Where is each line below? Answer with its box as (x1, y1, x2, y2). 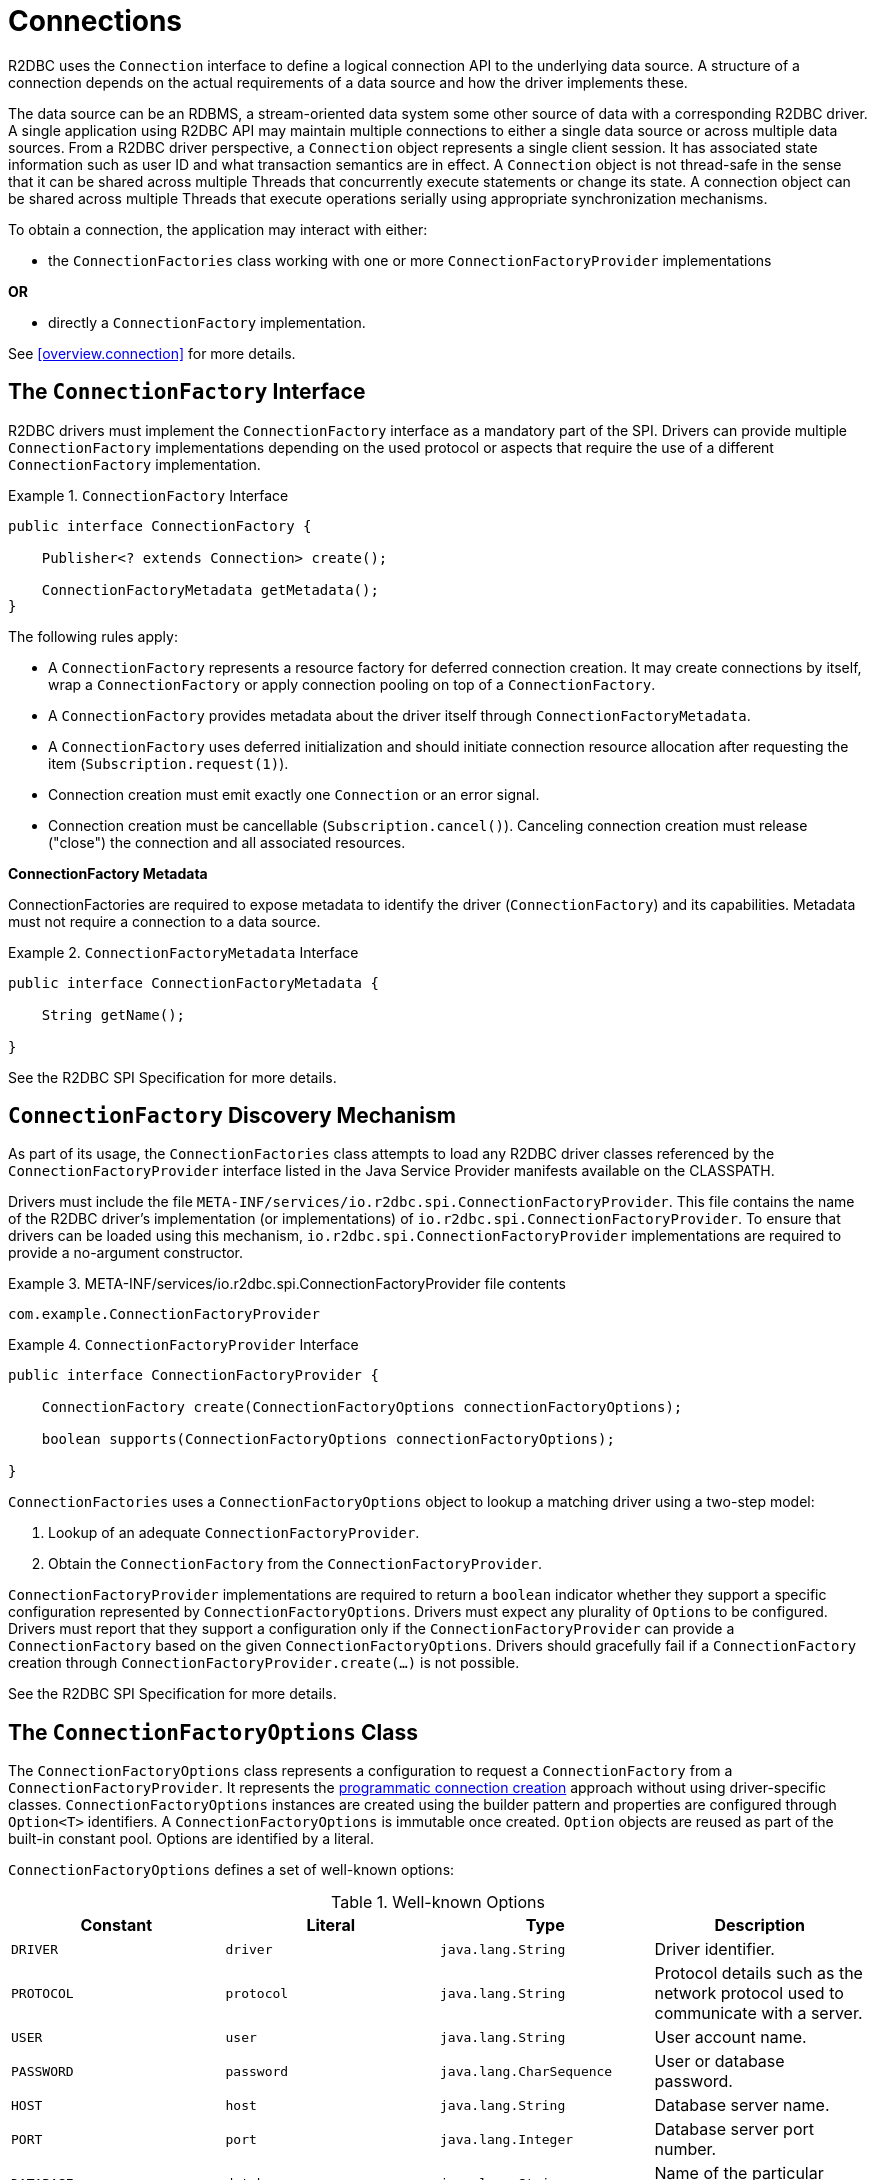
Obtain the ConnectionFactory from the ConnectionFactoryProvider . (48, 1555, 543, 1573)
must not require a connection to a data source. (8, 912, 321, 930)
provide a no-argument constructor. (8, 1244, 243, 1262)
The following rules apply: (8, 627, 178, 645)
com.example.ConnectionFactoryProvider (8, 1306, 320, 1323)
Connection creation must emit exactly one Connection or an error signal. (48, 785, 540, 803)
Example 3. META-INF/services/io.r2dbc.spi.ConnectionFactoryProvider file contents (8, 1275, 566, 1293)
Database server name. (654, 2095, 830, 2116)
